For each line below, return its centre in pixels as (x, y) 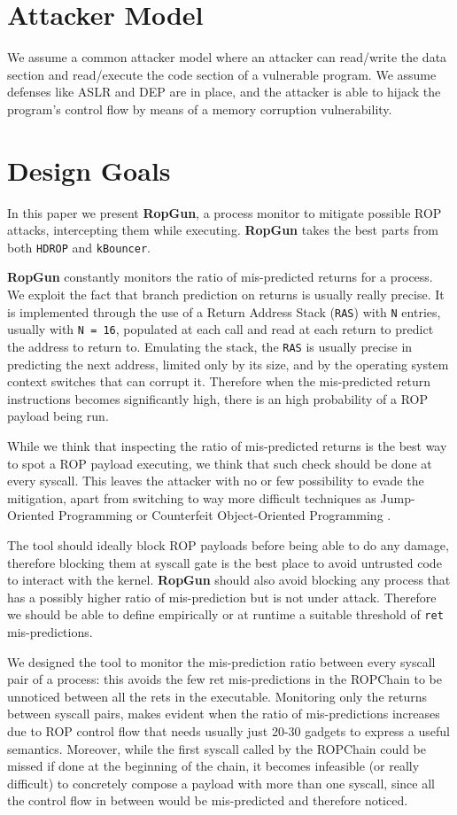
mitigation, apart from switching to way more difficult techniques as (192, 497)
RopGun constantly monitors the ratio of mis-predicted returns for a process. (220, 277)
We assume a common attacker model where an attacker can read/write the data (227, 57)
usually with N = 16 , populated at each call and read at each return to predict (221, 329)
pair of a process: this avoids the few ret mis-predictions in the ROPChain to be (225, 679)
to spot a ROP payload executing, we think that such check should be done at (220, 463)
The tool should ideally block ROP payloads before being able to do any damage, (228, 544)
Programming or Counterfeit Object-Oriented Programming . (225, 515)
